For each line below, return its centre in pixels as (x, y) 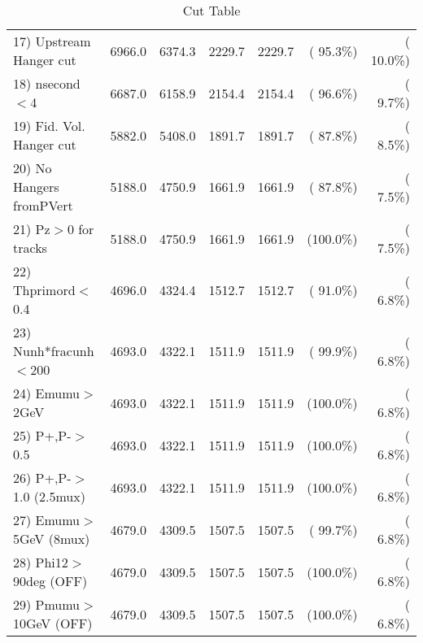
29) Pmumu (47, 604)
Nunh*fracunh (54, 351)
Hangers (36, 187)
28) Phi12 (41, 562)
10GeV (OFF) (53, 623)
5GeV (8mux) (52, 539)
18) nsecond (47, 83)
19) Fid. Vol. (49, 126)
